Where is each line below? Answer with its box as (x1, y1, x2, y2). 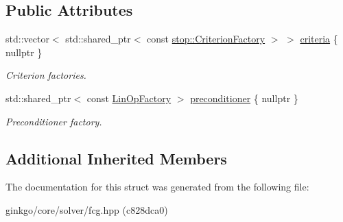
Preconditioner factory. (5, 114, 102, 128)
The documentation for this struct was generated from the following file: (5, 180, 309, 194)
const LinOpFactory (86, 90, 171, 105)
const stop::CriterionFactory (147, 32, 265, 46)
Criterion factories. (5, 68, 86, 82)
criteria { (300, 32, 338, 46)
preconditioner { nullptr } (190, 90, 298, 105)
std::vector (5, 32, 49, 46)
